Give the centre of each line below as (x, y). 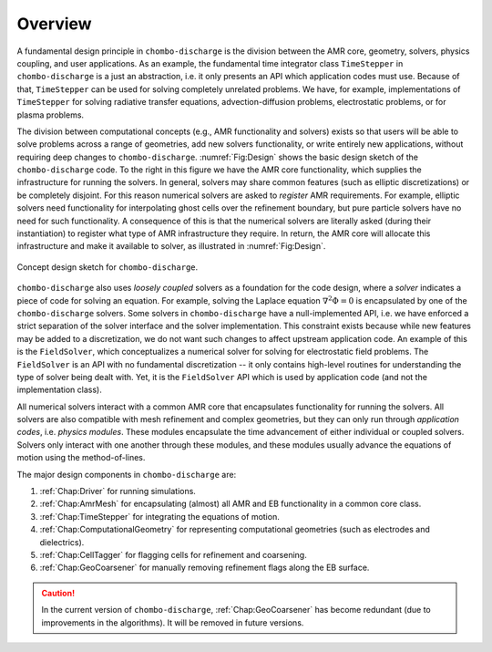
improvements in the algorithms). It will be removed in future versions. (173, 622)
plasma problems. (51, 115)
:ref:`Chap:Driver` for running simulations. (118, 492)
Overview (54, 24)
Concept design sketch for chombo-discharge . (108, 267)
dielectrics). (62, 542)
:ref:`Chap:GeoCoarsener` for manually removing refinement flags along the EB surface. (205, 568)
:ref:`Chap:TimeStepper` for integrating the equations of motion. (159, 516)
